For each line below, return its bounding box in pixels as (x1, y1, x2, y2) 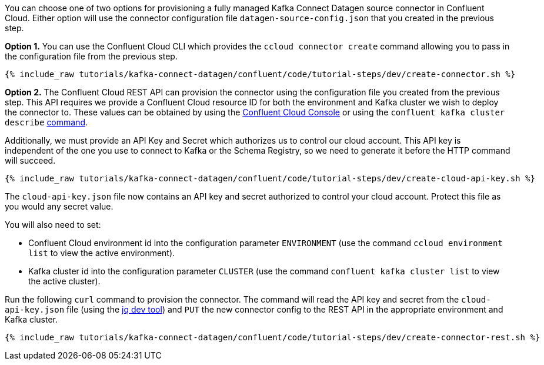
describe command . (5, 117, 88, 127)
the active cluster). (28, 276, 101, 286)
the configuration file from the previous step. (5, 51, 178, 61)
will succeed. (5, 155, 56, 165)
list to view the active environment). (28, 248, 175, 258)
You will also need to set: (5, 220, 101, 230)
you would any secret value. (5, 201, 114, 211)
